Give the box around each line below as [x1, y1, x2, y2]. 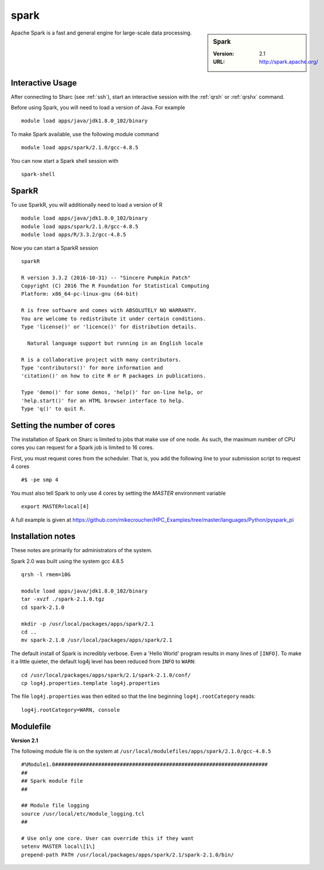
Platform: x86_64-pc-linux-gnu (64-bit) [21, 290, 139, 297]
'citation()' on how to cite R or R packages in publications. [21, 372, 206, 379]
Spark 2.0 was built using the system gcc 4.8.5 [11, 557, 124, 564]
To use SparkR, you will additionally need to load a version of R [11, 201, 163, 208]
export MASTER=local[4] [21, 503, 89, 510]
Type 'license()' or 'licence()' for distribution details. [21, 324, 197, 330]
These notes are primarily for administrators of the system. [11, 547, 153, 554]
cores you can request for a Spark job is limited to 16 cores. [11, 444, 154, 451]
